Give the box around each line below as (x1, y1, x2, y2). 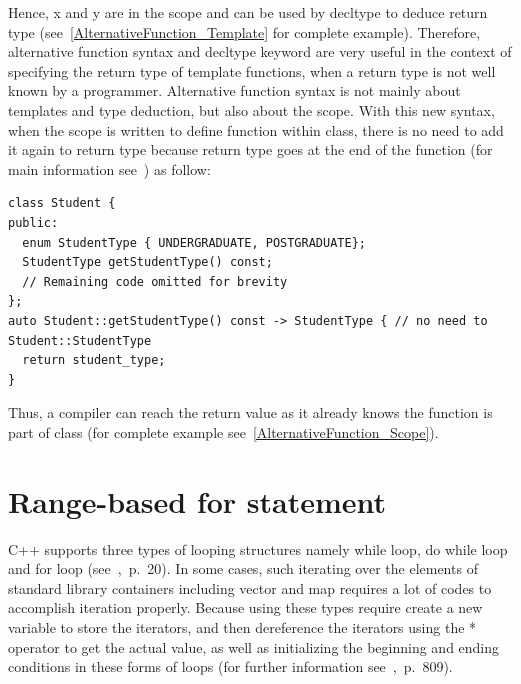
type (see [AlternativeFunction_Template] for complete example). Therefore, (8, 21, 481, 42)
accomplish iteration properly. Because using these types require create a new (8, 597, 483, 618)
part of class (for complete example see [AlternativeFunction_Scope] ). (8, 421, 439, 442)
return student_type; (22, 353, 166, 368)
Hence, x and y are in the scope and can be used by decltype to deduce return (8, 2, 488, 22)
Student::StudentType (8, 333, 152, 348)
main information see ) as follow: (8, 158, 211, 179)
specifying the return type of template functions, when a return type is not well (8, 60, 496, 81)
